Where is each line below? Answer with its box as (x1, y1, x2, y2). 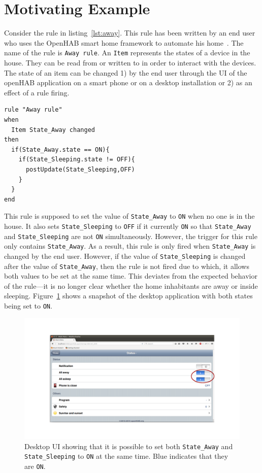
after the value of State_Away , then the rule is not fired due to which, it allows (4, 260, 249, 271)
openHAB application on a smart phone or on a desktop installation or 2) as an (4, 77, 252, 88)
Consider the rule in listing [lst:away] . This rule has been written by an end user (4, 27, 255, 38)
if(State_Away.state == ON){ (11, 146, 110, 153)
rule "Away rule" (4, 106, 62, 114)
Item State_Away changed (11, 126, 95, 133)
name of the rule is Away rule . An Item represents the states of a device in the (4, 47, 250, 58)
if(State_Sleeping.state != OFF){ (18, 156, 135, 163)
